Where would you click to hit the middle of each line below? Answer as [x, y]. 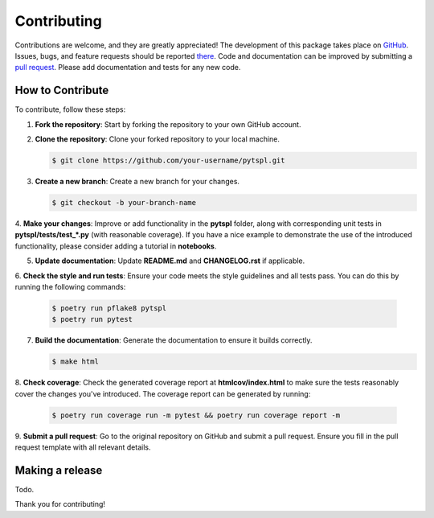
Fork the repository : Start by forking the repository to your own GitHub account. [168, 124]
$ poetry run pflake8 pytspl [109, 308]
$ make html [76, 362]
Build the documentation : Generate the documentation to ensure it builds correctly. [174, 340]
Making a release [59, 470]
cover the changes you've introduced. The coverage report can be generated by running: [163, 393]
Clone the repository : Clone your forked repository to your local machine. [158, 139]
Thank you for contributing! [60, 504]
